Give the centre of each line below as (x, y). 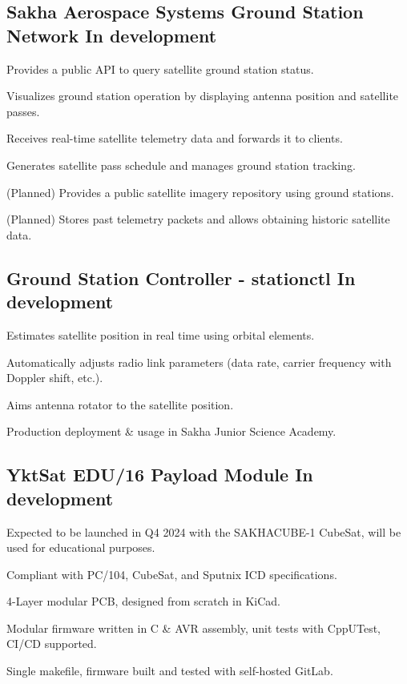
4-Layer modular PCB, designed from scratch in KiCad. (143, 601)
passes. (23, 111)
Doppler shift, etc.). (55, 378)
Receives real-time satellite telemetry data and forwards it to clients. (175, 138)
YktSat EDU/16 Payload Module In (160, 475)
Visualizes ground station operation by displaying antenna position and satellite (203, 96)
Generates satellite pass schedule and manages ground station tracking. (181, 165)
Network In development (112, 35)
